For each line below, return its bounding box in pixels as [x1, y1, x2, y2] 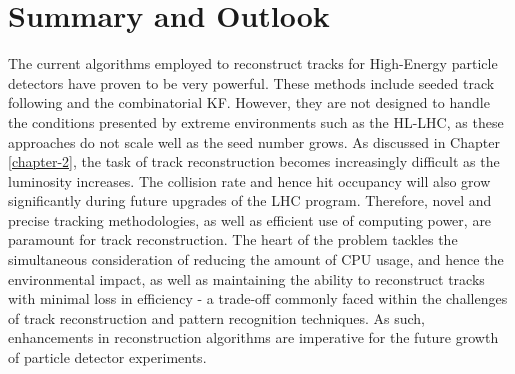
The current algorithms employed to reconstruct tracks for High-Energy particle [8, 53, 498, 74]
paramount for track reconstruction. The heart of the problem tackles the [8, 229, 458, 250]
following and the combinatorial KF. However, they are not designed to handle [8, 92, 490, 113]
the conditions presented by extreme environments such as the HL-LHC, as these [8, 111, 504, 132]
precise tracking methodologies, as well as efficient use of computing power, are [8, 209, 492, 230]
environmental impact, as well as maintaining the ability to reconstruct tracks [8, 268, 485, 289]
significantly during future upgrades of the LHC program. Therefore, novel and [8, 190, 492, 211]
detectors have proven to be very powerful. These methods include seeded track [8, 72, 495, 93]
